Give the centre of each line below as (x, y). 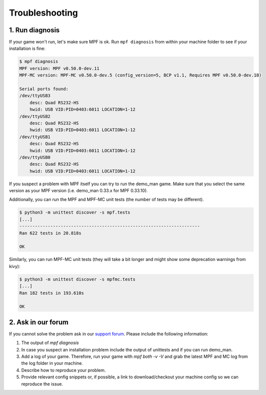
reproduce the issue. (42, 384)
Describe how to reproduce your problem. (64, 370)
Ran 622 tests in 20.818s (50, 233)
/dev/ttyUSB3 (35, 96)
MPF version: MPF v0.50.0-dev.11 (59, 68)
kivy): (15, 266)
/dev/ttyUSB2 (35, 116)
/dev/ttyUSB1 (35, 137)
